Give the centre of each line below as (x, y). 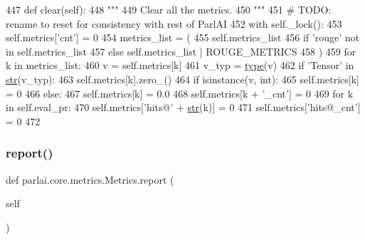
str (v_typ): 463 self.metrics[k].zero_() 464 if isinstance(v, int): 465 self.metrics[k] (182, 79)
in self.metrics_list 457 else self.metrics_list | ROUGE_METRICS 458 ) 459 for (181, 51)
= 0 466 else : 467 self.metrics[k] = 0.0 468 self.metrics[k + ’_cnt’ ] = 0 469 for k (180, 93)
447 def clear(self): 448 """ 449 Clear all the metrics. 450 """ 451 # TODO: (169, 9)
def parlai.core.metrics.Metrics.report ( (90, 179)
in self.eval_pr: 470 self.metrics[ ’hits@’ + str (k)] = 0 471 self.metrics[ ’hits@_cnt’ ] (183, 107)
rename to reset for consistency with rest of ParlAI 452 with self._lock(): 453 (174, 23)
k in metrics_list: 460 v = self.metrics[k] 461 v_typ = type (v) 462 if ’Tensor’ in (180, 65)
